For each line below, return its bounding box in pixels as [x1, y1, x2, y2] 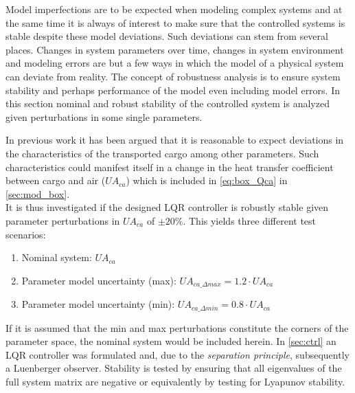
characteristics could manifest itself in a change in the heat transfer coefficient [5, 159, 334, 174]
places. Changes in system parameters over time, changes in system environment [5, 42, 344, 56]
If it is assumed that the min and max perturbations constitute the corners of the [5, 320, 349, 335]
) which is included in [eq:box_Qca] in [126, 173, 288, 188]
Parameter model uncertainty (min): [21, 297, 175, 311]
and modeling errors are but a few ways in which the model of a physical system [5, 56, 344, 70]
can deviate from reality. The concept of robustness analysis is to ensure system [5, 69, 341, 83]
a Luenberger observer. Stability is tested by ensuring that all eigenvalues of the [5, 361, 342, 375]
